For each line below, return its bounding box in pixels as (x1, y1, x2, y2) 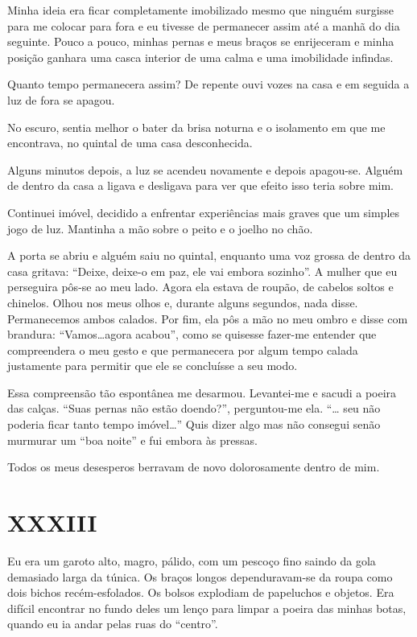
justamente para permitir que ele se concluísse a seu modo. (7, 357, 298, 374)
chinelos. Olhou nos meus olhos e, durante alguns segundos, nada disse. (7, 294, 358, 310)
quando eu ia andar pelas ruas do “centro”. (7, 615, 218, 632)
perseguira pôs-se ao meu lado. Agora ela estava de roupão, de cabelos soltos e (7, 278, 394, 295)
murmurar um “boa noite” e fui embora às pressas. (7, 431, 258, 448)
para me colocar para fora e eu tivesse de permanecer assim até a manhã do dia (7, 17, 400, 34)
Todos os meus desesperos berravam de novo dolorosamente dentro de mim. (7, 458, 380, 475)
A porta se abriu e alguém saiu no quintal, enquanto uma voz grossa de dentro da (7, 247, 411, 264)
